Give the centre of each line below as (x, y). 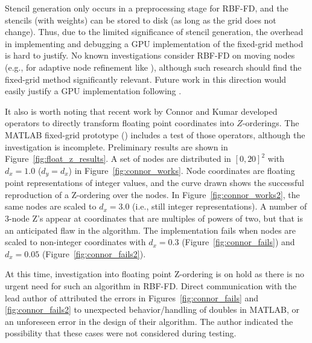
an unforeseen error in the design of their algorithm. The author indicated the (149, 321)
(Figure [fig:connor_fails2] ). (94, 253)
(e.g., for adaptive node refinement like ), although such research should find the (153, 67)
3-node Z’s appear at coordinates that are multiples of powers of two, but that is (154, 218)
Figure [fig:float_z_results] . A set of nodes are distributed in (118, 159)
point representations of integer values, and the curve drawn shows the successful (154, 183)
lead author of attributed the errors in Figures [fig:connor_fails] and (132, 297)
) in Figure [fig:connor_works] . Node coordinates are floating (182, 170)
